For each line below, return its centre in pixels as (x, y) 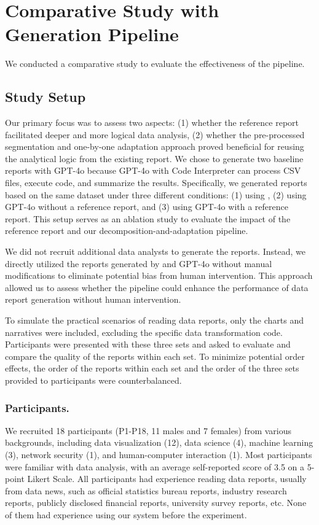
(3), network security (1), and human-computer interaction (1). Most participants (159, 454)
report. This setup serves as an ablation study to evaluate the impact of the (148, 218)
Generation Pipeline (92, 34)
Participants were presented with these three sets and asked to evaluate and (148, 344)
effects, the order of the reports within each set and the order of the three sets (152, 368)
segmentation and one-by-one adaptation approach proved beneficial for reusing (155, 146)
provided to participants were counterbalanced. (93, 380)
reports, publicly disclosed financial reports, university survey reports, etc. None (156, 503)
